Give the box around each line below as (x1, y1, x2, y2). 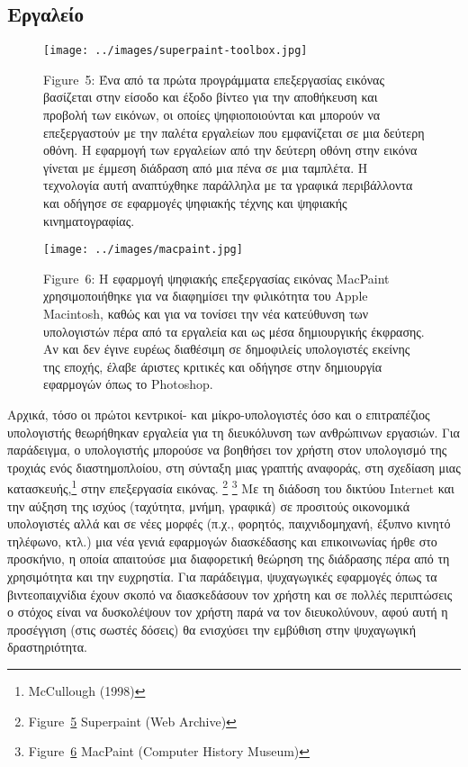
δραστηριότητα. (7, 637, 87, 656)
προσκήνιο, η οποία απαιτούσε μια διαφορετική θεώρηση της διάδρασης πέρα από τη (7, 549, 450, 568)
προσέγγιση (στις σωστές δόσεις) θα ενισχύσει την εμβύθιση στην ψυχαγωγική (7, 619, 416, 638)
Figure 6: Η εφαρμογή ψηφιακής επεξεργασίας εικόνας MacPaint (43, 268, 390, 287)
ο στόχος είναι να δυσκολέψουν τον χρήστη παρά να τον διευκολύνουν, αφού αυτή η (7, 602, 448, 621)
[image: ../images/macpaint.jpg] (43, 243, 243, 257)
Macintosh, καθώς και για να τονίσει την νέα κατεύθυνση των (43, 304, 369, 323)
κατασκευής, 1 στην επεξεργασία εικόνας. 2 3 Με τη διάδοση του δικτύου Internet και (7, 476, 454, 498)
